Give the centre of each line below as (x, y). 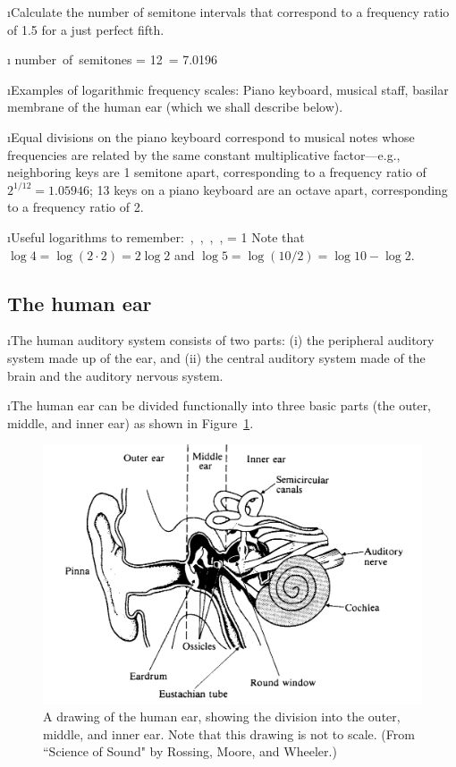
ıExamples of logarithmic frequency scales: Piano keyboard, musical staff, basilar (228, 89)
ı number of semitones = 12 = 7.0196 (113, 59)
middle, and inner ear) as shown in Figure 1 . (131, 422)
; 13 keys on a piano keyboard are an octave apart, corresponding (268, 189)
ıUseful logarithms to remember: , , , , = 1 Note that (156, 236)
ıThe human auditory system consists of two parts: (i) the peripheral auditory (221, 340)
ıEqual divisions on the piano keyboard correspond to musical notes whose (211, 136)
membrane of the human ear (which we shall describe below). (175, 107)
